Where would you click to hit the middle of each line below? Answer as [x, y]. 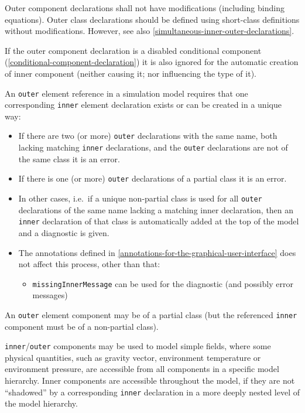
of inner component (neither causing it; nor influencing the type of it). [131, 73]
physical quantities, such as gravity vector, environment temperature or [133, 357]
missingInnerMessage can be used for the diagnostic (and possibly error [163, 283]
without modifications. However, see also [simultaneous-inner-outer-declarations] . [150, 31]
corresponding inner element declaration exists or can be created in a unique [143, 105]
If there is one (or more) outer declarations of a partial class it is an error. [152, 178]
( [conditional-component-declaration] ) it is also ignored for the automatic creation [152, 62]
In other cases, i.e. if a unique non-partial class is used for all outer [140, 198]
